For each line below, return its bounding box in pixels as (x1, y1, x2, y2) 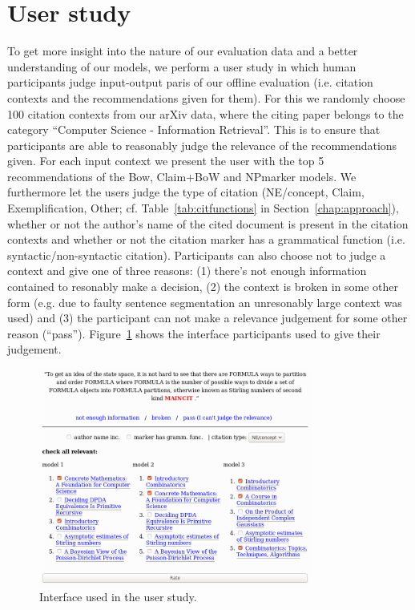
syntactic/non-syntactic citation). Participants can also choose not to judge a (7, 246, 386, 263)
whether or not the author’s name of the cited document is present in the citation (7, 215, 409, 232)
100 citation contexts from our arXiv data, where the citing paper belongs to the (7, 105, 404, 122)
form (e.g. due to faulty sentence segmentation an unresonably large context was (7, 293, 402, 310)
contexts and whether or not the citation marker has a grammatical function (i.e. (7, 231, 405, 248)
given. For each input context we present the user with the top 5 (7, 152, 324, 169)
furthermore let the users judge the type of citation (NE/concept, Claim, (7, 184, 365, 200)
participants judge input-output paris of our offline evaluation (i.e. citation (7, 74, 373, 91)
